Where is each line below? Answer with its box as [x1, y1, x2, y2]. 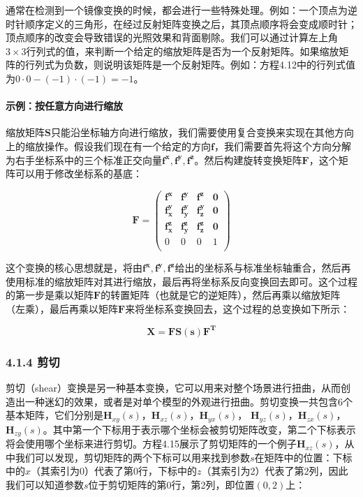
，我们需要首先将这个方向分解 [214, 138, 351, 153]
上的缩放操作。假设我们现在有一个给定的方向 [6, 138, 211, 153]
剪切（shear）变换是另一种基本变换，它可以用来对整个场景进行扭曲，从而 [6, 380, 341, 395]
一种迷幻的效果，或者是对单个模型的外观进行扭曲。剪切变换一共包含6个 [24, 394, 353, 408]
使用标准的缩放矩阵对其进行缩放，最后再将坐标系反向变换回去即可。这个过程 [6, 274, 357, 288]
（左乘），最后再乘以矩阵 [6, 301, 118, 316]
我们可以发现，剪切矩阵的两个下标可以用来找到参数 [15, 450, 250, 464]
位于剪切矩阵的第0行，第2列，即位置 [88, 477, 255, 492]
